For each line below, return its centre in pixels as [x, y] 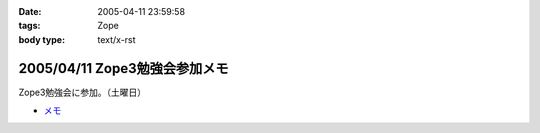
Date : [30, 11]
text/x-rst [116, 39]
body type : [41, 39]
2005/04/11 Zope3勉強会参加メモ [123, 68]
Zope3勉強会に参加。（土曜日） [82, 92]
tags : [29, 26]
